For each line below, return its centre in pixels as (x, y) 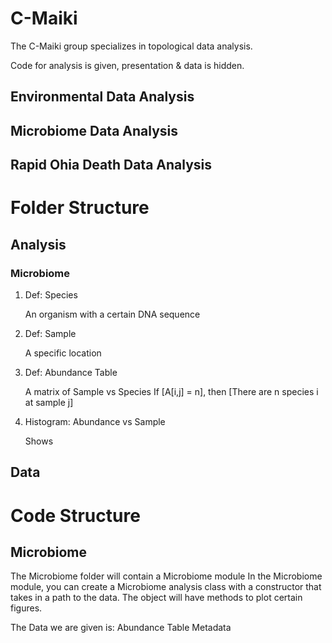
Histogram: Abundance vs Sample (95, 421)
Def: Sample (50, 333)
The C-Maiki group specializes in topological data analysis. (131, 46)
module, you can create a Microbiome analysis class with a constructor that (166, 587)
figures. (26, 608)
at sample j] (49, 402)
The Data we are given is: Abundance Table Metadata (121, 628)
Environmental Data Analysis (102, 97)
